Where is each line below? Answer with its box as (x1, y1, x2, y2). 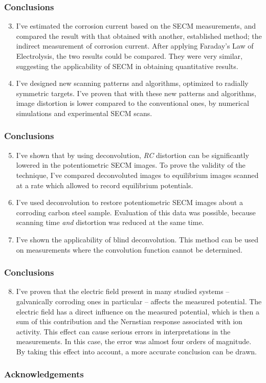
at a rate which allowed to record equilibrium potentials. (16, 179, 193, 190)
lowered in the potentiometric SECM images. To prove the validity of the (16, 160, 246, 170)
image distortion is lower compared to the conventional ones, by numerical (16, 98, 249, 108)
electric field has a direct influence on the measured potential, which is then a (16, 306, 259, 317)
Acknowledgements (4, 368, 84, 380)
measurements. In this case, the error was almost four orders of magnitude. (16, 336, 252, 347)
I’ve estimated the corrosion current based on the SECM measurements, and (16, 20, 256, 31)
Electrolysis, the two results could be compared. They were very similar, (16, 51, 242, 61)
